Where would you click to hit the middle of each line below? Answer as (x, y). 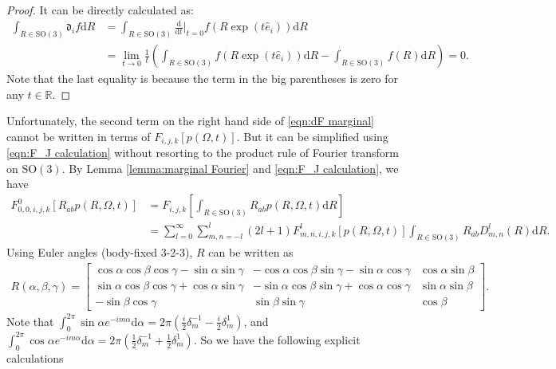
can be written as (251, 252)
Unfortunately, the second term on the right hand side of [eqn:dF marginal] (191, 121)
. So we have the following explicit (277, 339)
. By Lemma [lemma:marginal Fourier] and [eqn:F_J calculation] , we (230, 168)
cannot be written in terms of (79, 136)
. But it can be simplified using (312, 136)
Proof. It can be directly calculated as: (100, 10)
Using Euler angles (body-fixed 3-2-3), (100, 252)
